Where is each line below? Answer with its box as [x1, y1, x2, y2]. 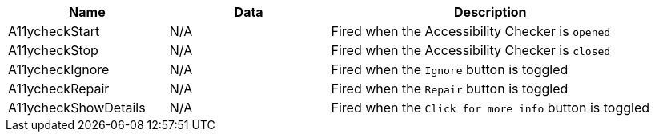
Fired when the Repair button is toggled [331, 81, 569, 97]
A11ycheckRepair [8, 81, 110, 97]
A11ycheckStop [8, 42, 98, 58]
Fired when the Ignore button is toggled [331, 61, 569, 77]
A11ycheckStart [8, 23, 100, 39]
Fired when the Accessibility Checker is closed [331, 42, 611, 58]
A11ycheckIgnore [8, 61, 110, 77]
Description [454, 4, 527, 20]
